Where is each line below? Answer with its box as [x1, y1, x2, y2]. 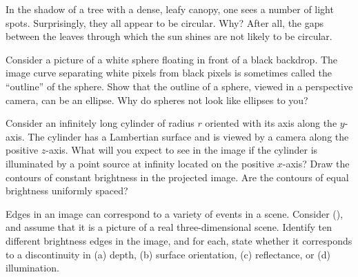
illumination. [6, 260, 59, 275]
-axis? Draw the [282, 156, 350, 170]
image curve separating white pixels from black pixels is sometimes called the [6, 65, 332, 80]
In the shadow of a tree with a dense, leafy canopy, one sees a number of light [6, 2, 334, 16]
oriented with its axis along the [205, 116, 337, 130]
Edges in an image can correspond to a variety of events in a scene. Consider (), [6, 206, 344, 220]
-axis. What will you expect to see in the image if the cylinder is [46, 143, 318, 157]
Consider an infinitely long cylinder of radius [6, 116, 195, 130]
